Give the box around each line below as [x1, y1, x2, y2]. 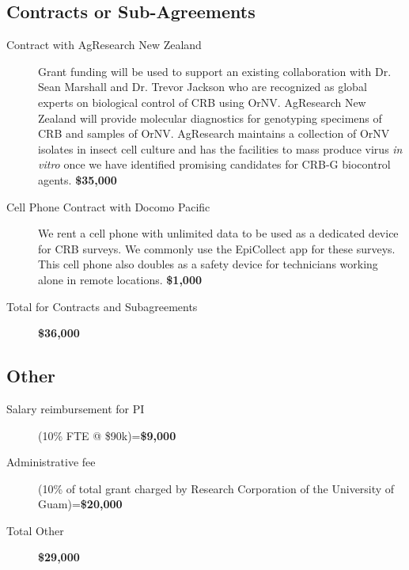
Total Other [6, 522, 64, 538]
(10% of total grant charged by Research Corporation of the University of [38, 480, 395, 496]
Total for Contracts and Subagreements [6, 298, 198, 314]
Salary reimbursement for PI [6, 400, 145, 416]
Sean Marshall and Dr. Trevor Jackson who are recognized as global [38, 78, 367, 95]
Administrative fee [6, 454, 96, 470]
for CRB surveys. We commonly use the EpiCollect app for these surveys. [38, 240, 396, 256]
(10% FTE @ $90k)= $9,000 [38, 427, 176, 443]
